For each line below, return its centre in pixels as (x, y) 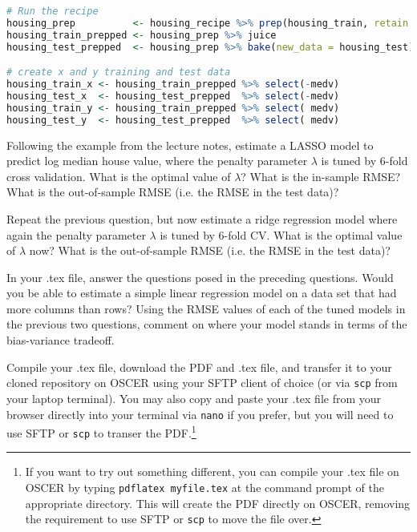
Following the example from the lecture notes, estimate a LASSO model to (190, 145)
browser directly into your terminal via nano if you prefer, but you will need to (200, 414)
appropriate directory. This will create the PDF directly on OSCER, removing (218, 503)
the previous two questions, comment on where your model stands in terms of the (207, 324)
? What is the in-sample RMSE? (321, 176)
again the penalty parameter (76, 234)
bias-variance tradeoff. (61, 340)
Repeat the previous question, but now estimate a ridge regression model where (202, 218)
